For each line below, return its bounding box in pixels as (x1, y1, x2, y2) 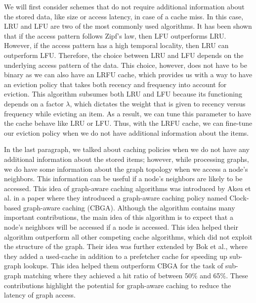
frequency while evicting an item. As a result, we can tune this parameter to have (4, 108, 252, 118)
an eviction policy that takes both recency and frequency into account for (4, 79, 227, 89)
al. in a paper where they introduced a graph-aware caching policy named (4, 193, 227, 203)
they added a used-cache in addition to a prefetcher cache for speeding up (4, 251, 227, 261)
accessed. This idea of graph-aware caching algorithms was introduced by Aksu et (4, 183, 251, 193)
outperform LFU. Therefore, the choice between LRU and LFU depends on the (4, 50, 244, 60)
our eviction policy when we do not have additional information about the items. (4, 127, 249, 138)
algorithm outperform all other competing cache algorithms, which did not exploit (4, 231, 253, 242)
